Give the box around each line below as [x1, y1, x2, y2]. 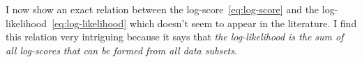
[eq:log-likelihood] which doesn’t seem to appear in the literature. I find [52, 15, 357, 30]
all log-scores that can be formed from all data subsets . [6, 42, 237, 57]
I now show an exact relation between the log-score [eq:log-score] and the [6, 2, 319, 16]
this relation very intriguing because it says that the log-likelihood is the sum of [6, 29, 344, 44]
